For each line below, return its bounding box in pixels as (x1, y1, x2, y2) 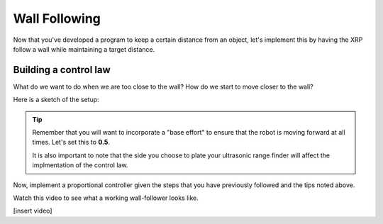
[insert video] (13, 206, 52, 215)
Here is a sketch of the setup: (13, 96, 99, 104)
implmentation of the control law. (32, 161, 128, 169)
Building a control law (13, 64, 111, 76)
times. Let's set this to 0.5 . (32, 138, 110, 147)
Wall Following (13, 11, 101, 26)
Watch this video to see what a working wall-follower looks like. (13, 194, 199, 202)
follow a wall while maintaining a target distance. (13, 45, 155, 53)
